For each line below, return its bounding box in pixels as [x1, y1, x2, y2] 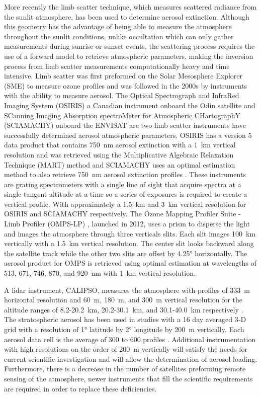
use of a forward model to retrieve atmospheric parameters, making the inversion [4, 50, 253, 61]
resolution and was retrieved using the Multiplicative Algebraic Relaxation [4, 149, 234, 160]
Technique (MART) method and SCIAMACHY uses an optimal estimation [4, 159, 235, 170]
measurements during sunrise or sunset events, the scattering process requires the [4, 41, 255, 51]
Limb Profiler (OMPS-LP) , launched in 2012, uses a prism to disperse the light [4, 218, 250, 229]
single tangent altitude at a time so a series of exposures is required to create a [4, 189, 247, 199]
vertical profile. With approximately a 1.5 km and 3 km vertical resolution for [4, 198, 246, 209]
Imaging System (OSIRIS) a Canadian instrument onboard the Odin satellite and [4, 100, 255, 110]
